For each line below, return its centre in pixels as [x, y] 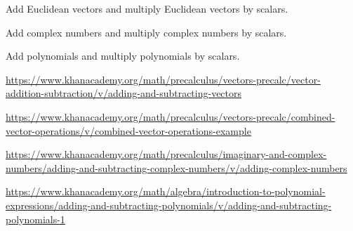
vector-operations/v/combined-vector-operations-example [128, 130]
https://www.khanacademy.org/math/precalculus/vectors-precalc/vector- [163, 79]
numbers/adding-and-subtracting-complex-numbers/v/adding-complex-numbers [176, 167]
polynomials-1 [35, 219]
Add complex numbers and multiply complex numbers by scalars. [146, 32]
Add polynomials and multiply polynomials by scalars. [123, 56]
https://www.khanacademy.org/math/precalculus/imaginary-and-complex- [166, 154]
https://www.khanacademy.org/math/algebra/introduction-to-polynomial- [166, 191]
